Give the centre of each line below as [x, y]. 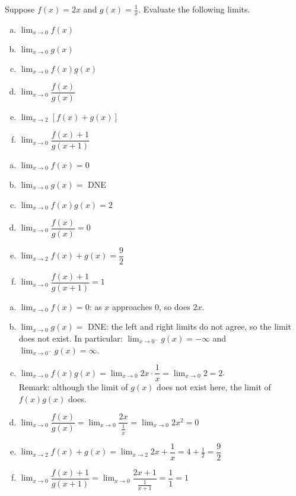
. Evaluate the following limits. [194, 9]
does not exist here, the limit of [214, 387]
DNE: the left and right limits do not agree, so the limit [190, 326]
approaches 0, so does [151, 306]
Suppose [20, 9]
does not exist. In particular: [71, 338]
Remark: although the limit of [73, 387]
